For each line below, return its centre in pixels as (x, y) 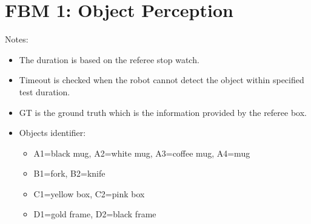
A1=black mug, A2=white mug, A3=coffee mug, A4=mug (142, 153)
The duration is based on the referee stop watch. (109, 59)
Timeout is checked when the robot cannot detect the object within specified (162, 80)
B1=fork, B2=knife (69, 173)
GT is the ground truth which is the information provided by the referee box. (163, 112)
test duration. (45, 91)
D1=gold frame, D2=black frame (95, 214)
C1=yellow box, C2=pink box (89, 193)
